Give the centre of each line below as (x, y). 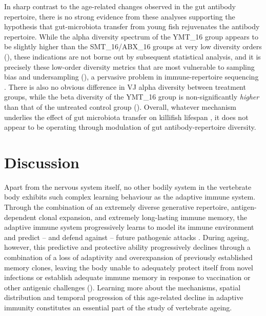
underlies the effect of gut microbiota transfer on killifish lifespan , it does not (126, 117)
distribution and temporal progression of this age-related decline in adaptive (124, 297)
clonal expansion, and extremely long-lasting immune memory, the (143, 217)
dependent (21, 217)
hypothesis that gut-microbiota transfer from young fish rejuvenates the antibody (132, 26)
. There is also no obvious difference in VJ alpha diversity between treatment (125, 86)
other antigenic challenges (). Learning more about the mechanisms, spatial (122, 287)
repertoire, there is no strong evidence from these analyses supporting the (120, 16)
